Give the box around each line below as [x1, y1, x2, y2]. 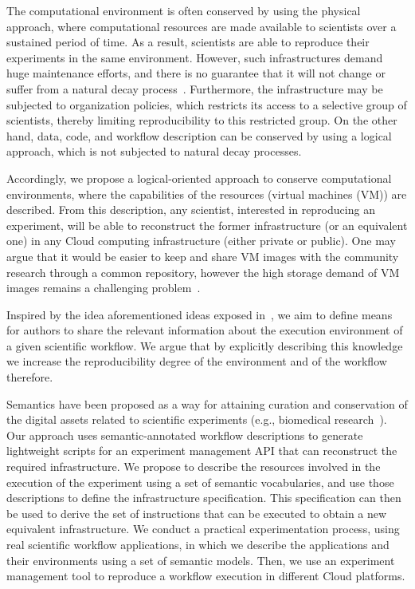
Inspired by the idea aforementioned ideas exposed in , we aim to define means [6, 306, 393, 322]
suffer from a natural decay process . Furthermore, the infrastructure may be [6, 80, 383, 97]
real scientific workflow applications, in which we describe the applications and [6, 536, 390, 552]
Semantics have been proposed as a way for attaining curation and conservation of [6, 395, 408, 412]
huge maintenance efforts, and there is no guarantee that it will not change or [6, 65, 386, 81]
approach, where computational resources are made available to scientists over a [6, 18, 397, 34]
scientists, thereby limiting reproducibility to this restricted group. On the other [6, 112, 397, 128]
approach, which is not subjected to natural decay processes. [6, 143, 302, 160]
